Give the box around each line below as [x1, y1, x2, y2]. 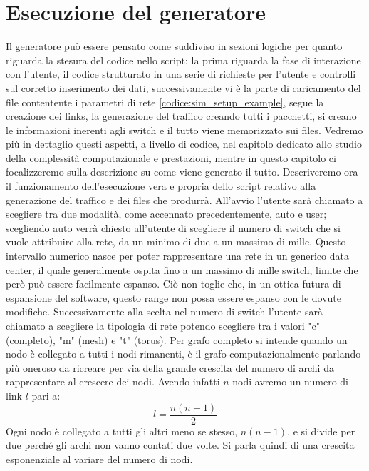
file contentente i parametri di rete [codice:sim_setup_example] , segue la [6, 94, 324, 109]
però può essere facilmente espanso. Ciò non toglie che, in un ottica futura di [6, 276, 341, 291]
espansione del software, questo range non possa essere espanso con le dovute [6, 290, 341, 305]
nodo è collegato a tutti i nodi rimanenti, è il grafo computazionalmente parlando [6, 346, 361, 361]
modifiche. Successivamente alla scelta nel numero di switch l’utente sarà [6, 304, 323, 319]
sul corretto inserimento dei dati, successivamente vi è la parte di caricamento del [6, 80, 361, 95]
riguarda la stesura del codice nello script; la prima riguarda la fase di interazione [6, 52, 361, 67]
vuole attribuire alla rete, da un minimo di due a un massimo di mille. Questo [6, 234, 346, 249]
